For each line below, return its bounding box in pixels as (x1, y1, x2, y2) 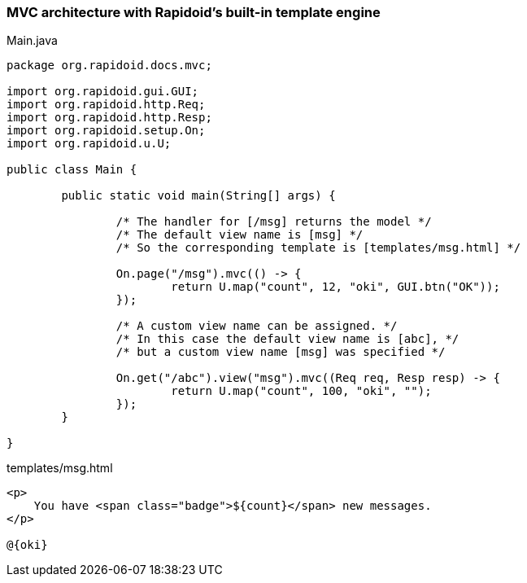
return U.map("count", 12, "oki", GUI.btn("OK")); (171, 280, 500, 294)
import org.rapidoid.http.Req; (7, 98, 206, 112)
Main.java (7, 33, 58, 48)
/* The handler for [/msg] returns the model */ (115, 215, 432, 229)
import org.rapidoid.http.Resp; (7, 111, 212, 125)
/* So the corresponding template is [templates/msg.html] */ (115, 241, 521, 255)
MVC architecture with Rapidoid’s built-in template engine (7, 4, 381, 20)
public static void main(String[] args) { (61, 189, 336, 203)
